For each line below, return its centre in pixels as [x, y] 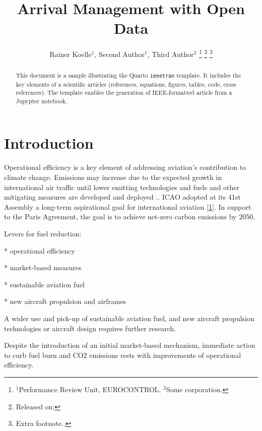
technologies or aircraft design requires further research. [90, 328]
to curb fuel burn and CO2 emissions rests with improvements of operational [123, 355]
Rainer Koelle [71, 54]
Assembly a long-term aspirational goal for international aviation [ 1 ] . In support [128, 206]
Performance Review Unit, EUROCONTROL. [90, 389]
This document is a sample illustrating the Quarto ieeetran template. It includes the [128, 75]
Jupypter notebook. [42, 101]
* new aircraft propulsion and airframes [65, 301]
